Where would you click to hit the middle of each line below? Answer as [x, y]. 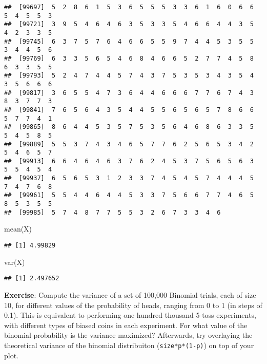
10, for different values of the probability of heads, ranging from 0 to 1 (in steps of [133, 305]
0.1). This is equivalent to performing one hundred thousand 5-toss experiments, [130, 315]
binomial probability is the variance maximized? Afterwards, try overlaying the [128, 335]
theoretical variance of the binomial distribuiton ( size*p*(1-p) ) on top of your [129, 345]
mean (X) [18, 229]
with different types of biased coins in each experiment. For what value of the [126, 325]
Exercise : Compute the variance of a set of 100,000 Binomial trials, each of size [130, 294]
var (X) [15, 262]
